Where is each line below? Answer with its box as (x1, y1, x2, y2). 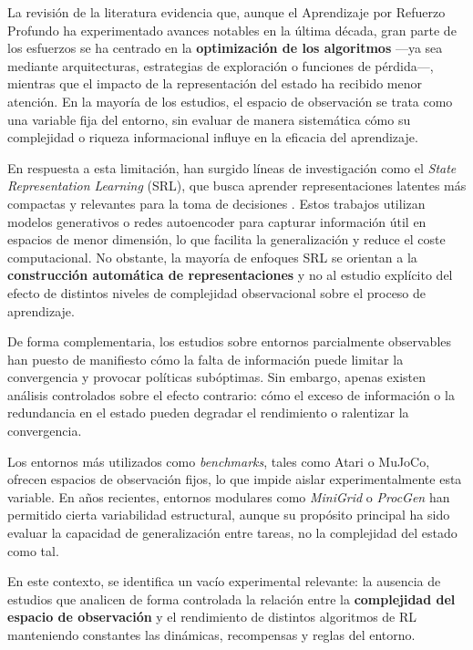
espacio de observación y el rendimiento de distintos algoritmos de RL (7, 607, 417, 626)
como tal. (7, 541, 59, 560)
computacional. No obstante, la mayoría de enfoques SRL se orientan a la (7, 247, 417, 266)
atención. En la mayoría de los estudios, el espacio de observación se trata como (7, 91, 453, 110)
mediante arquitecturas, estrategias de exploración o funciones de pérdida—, (7, 56, 434, 75)
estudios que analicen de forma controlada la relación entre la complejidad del (7, 589, 456, 608)
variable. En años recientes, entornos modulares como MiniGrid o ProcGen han (7, 487, 450, 506)
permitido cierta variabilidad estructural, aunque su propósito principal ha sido (7, 505, 450, 524)
